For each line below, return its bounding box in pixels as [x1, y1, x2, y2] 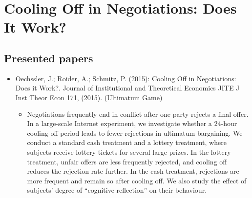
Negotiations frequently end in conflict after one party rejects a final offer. [27, 108, 249, 119]
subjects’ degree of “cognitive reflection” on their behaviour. [27, 185, 207, 195]
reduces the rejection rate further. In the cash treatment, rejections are [27, 166, 239, 176]
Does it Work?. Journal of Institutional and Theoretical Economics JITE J [15, 83, 240, 93]
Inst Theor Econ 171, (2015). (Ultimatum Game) [15, 92, 163, 102]
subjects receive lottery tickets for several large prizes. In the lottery [27, 146, 231, 157]
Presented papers [4, 50, 93, 65]
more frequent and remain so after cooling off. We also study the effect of [27, 175, 247, 185]
